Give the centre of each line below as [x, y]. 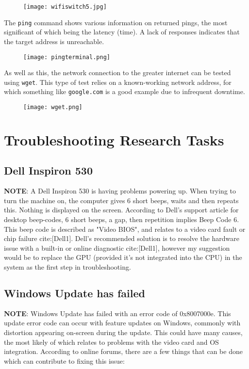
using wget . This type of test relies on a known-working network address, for [118, 82]
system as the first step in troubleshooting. [67, 267]
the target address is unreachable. [54, 41]
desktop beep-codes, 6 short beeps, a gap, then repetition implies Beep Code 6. [122, 219]
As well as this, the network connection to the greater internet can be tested [117, 72]
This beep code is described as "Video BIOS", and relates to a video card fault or [125, 229]
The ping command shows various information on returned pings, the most [116, 22]
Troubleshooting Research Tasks [114, 139]
